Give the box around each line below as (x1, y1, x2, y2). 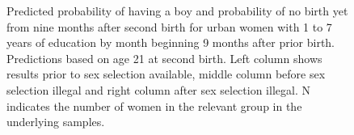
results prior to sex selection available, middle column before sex (6, 65, 326, 82)
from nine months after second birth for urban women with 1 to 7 (6, 18, 332, 35)
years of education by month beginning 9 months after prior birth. (6, 34, 335, 51)
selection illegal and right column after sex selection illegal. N (6, 81, 310, 98)
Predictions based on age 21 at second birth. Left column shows (6, 49, 322, 66)
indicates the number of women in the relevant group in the (6, 97, 302, 114)
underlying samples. (6, 113, 105, 130)
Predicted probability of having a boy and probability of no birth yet (6, 2, 348, 19)
